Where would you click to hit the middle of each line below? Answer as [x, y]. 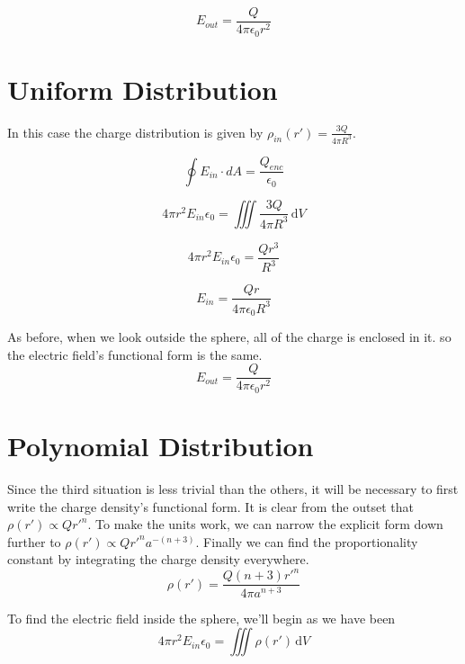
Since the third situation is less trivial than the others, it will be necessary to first [233, 488]
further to [34, 541]
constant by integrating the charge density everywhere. [158, 559]
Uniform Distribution [143, 89]
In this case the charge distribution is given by [135, 132]
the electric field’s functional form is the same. [135, 354]
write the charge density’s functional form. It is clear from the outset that [210, 506]
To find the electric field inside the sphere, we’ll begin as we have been [201, 618]
